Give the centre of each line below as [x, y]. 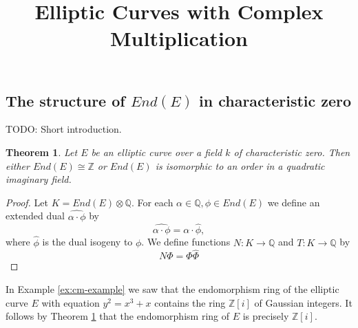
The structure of [65, 100]
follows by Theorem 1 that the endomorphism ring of [117, 316]
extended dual [35, 216]
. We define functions [186, 242]
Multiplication [179, 38]
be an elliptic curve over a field [157, 152]
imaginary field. [39, 179]
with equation [71, 302]
